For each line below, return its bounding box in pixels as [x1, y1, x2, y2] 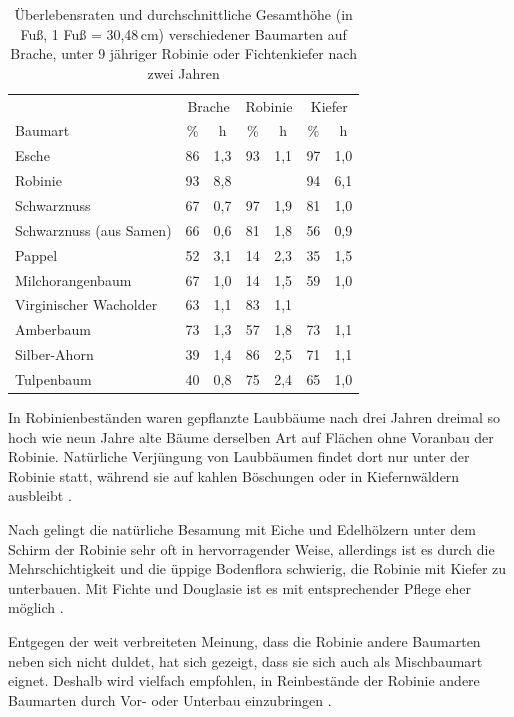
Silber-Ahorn [15, 344, 94, 365]
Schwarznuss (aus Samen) [15, 219, 172, 240]
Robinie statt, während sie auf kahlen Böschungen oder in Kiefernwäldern [8, 465, 460, 486]
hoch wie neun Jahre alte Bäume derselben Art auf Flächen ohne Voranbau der [8, 426, 494, 447]
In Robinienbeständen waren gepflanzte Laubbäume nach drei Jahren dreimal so [8, 407, 501, 427]
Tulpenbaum [15, 368, 92, 389]
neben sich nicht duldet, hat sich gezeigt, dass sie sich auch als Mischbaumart [8, 650, 483, 671]
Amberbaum [15, 319, 91, 340]
